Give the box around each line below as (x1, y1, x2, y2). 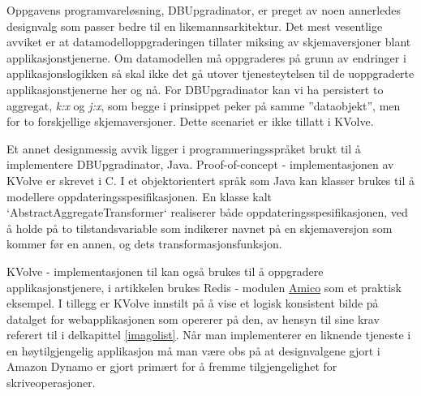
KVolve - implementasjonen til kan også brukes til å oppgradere (6, 262, 324, 279)
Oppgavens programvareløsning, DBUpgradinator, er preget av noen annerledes (6, 2, 401, 18)
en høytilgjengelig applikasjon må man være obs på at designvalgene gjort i (6, 342, 380, 359)
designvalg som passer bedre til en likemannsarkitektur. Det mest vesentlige (6, 17, 383, 34)
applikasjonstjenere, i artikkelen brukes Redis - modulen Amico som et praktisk (6, 278, 402, 295)
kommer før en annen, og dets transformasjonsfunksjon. (6, 235, 282, 252)
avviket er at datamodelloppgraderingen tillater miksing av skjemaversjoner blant (6, 33, 411, 50)
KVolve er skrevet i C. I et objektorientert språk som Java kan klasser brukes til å (6, 171, 415, 188)
